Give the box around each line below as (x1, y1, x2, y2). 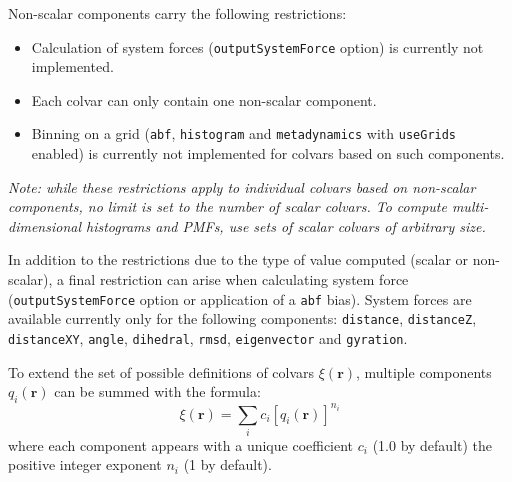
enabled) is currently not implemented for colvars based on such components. (31, 143, 505, 164)
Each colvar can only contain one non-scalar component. (31, 89, 377, 110)
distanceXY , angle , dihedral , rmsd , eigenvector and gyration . (8, 327, 408, 348)
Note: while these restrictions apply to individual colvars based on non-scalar (8, 176, 476, 197)
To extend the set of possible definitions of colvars (8, 361, 315, 382)
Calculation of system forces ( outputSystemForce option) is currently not (31, 36, 484, 57)
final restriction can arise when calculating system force (68, 269, 409, 290)
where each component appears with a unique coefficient (8, 434, 354, 455)
